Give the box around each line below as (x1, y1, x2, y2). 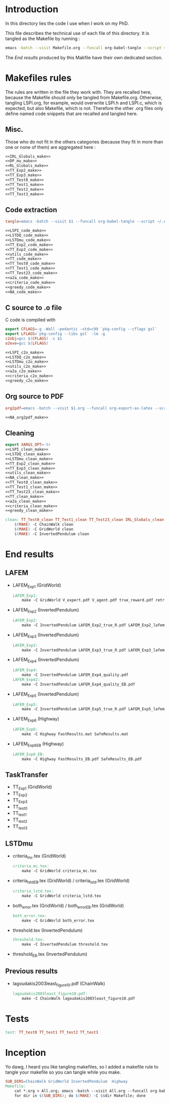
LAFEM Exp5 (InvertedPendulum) (12, 691, 79, 698)
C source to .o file (5, 303, 62, 312)
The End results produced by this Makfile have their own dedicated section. (5, 54, 163, 60)
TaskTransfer (5, 770, 48, 779)
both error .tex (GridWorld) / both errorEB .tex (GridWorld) (12, 902, 124, 910)
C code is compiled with (5, 317, 56, 323)
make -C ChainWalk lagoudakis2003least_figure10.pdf (22, 996, 136, 1001)
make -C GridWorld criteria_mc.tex (22, 868, 97, 873)
